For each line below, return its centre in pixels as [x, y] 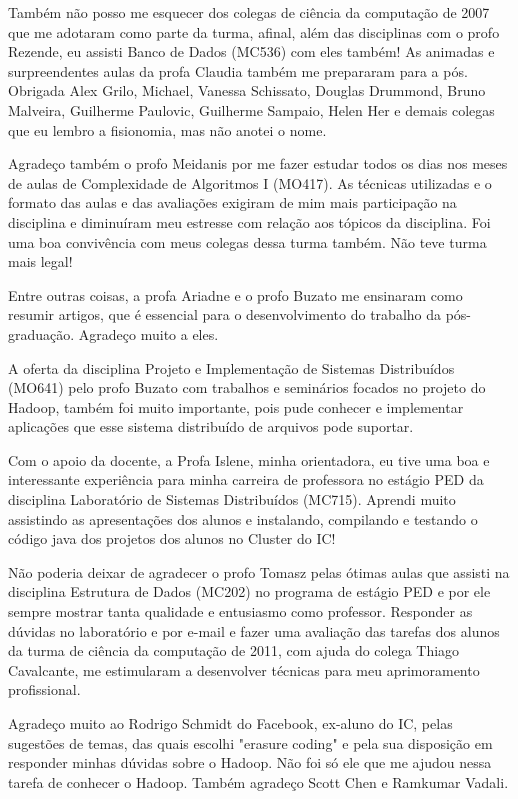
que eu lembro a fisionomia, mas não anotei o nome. [167, 129]
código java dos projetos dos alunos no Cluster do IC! [172, 538]
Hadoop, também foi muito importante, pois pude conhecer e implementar [236, 406]
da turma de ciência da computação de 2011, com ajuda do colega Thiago [234, 650]
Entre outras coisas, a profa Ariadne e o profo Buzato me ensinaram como [235, 294]
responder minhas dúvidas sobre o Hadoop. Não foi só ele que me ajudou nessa [250, 762]
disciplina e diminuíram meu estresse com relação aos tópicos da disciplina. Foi [249, 221]
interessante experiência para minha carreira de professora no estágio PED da [246, 479]
